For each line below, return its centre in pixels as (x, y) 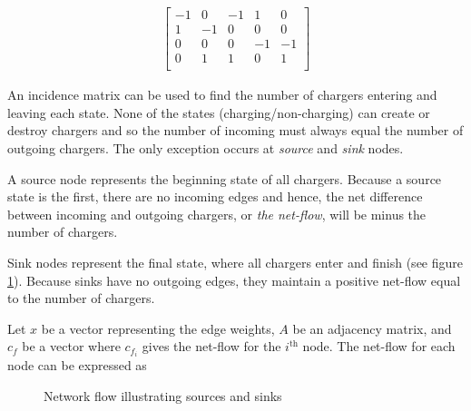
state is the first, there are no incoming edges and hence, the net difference (215, 196)
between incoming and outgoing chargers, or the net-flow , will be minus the (217, 214)
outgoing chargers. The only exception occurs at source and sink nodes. (206, 147)
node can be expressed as (77, 365)
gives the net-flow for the (211, 346)
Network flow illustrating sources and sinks (163, 396)
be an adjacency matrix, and (372, 328)
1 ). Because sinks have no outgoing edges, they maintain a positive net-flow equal (234, 280)
